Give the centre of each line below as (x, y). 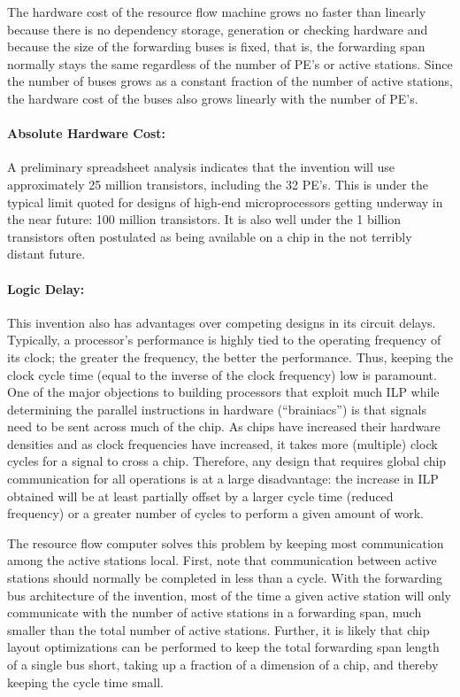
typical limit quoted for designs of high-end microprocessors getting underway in (225, 201)
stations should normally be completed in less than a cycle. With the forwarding (225, 578)
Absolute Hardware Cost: (87, 133)
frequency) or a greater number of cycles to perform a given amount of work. (215, 513)
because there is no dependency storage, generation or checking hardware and (218, 29)
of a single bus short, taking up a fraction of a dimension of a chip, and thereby (223, 664)
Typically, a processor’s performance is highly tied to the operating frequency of (224, 340)
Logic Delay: (46, 288)
